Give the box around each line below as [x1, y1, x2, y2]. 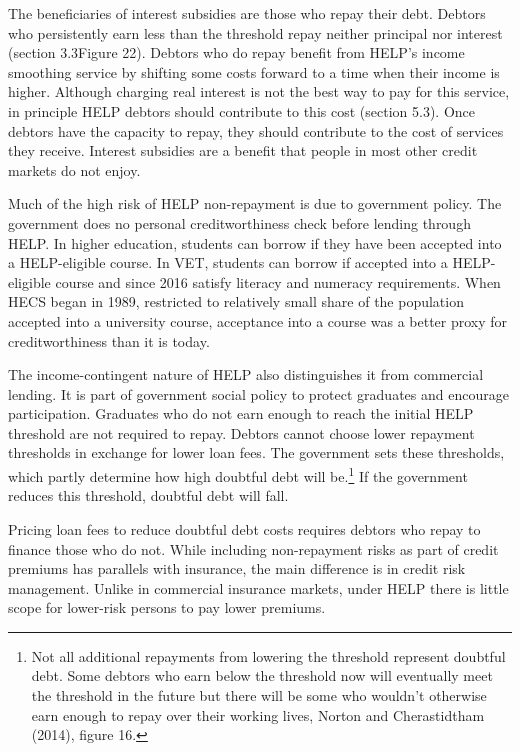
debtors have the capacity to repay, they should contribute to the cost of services [8, 120, 504, 141]
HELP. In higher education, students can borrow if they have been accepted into [8, 232, 502, 253]
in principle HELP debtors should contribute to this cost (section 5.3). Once [8, 100, 475, 121]
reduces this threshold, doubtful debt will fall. [8, 485, 289, 506]
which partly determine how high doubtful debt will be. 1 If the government [8, 463, 468, 486]
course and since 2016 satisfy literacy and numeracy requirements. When [55, 271, 501, 292]
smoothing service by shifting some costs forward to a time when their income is [8, 61, 500, 82]
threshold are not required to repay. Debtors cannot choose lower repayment [8, 422, 475, 443]
